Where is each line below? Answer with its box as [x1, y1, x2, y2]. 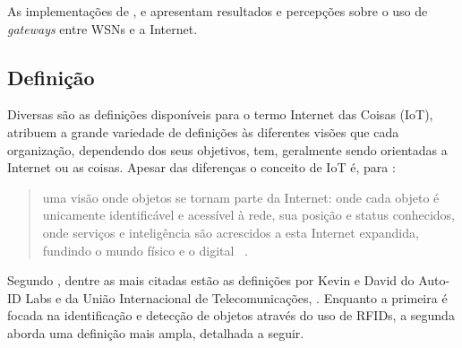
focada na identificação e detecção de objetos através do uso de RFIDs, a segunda [7, 306, 455, 325]
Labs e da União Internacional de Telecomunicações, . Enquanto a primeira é [25, 288, 448, 307]
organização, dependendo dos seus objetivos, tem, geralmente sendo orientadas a [7, 140, 448, 159]
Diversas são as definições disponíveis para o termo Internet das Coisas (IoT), [7, 105, 433, 124]
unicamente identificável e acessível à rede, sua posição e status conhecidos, [42, 205, 455, 224]
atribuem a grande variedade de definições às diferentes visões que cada [7, 122, 399, 141]
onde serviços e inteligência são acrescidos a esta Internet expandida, [42, 222, 419, 241]
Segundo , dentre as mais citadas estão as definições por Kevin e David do [7, 271, 415, 290]
